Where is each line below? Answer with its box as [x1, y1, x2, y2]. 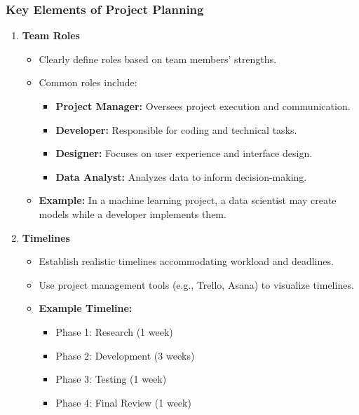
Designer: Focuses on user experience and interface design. [55, 146, 313, 161]
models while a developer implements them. [39, 206, 226, 221]
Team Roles [22, 28, 80, 43]
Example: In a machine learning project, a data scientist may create [39, 193, 337, 207]
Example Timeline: [39, 301, 133, 315]
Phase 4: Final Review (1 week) [55, 395, 191, 409]
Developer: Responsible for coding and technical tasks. [55, 122, 297, 137]
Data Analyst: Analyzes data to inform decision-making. [55, 169, 307, 184]
